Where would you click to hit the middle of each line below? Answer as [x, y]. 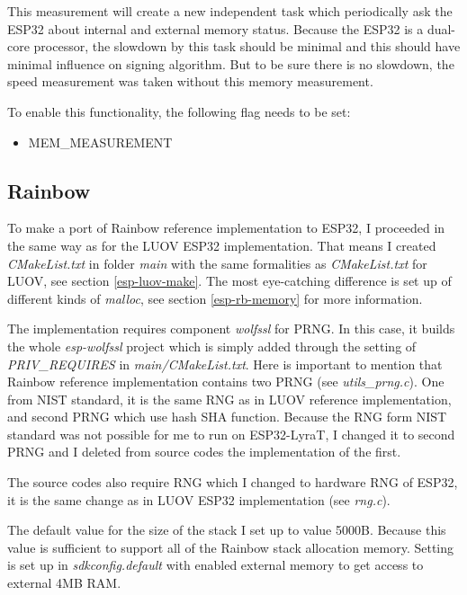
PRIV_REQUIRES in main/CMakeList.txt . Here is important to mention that [225, 364]
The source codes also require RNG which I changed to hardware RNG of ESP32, [233, 482]
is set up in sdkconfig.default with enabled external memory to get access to [216, 565]
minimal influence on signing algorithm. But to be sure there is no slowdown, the [231, 63]
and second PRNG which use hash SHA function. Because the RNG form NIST [227, 417]
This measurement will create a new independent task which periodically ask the [230, 11]
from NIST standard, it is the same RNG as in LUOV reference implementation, [229, 399]
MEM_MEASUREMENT [100, 142]
